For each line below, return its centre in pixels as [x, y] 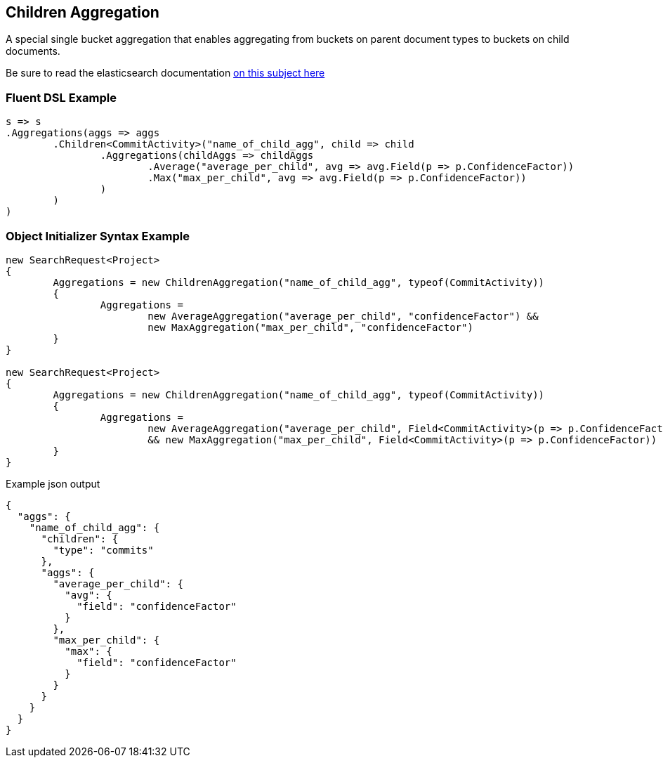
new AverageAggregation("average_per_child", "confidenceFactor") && [343, 316]
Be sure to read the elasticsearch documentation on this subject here [165, 73]
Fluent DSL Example [61, 97]
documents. [33, 51]
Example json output [53, 483]
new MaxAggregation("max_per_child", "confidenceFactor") [310, 327]
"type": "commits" [103, 550]
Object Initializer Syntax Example [98, 236]
